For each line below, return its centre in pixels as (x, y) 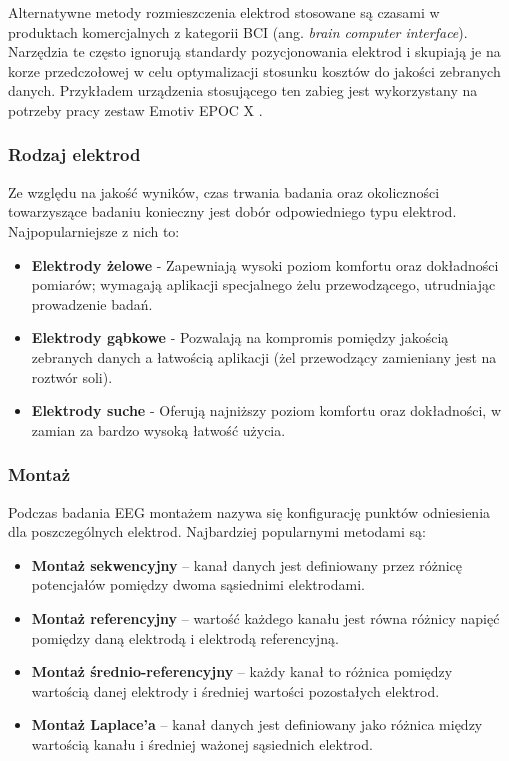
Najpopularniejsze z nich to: (94, 230)
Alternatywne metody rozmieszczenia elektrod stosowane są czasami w (224, 12)
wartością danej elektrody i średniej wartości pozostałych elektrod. (235, 690)
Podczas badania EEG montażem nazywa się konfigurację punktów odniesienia (249, 511)
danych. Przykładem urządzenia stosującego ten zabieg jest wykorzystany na (243, 90)
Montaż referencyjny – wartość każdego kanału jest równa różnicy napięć (265, 617)
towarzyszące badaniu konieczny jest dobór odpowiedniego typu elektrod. (232, 211)
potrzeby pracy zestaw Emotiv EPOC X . (135, 109)
